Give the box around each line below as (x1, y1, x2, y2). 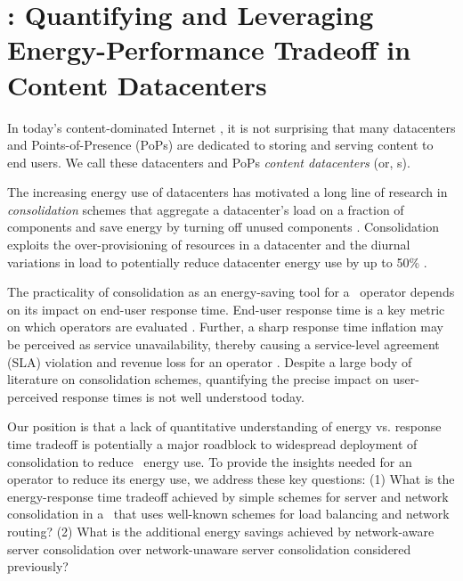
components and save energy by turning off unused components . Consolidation (7, 217, 440, 236)
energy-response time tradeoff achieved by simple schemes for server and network (7, 487, 449, 505)
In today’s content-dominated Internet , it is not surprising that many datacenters (7, 118, 456, 136)
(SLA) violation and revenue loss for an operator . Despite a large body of (7, 352, 412, 371)
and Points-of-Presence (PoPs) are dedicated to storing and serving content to (7, 135, 434, 154)
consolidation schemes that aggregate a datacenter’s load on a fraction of (7, 200, 404, 218)
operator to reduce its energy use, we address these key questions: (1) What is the (7, 470, 455, 488)
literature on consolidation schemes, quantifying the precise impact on (7, 370, 389, 389)
